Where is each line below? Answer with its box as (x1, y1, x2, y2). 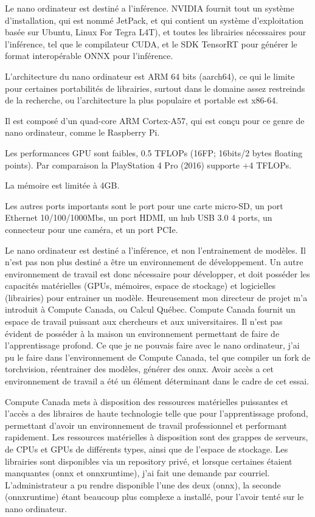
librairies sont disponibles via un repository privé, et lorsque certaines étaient (5, 454, 292, 467)
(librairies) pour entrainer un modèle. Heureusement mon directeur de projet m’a (5, 291, 308, 304)
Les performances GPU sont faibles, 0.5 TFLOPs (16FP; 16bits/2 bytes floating (5, 146, 303, 159)
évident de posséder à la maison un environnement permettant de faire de (5, 327, 280, 339)
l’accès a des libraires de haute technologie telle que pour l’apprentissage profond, (5, 407, 308, 420)
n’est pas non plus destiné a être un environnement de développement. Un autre (5, 255, 303, 268)
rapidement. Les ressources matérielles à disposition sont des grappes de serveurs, (5, 431, 308, 443)
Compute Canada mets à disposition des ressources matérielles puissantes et (5, 395, 289, 408)
